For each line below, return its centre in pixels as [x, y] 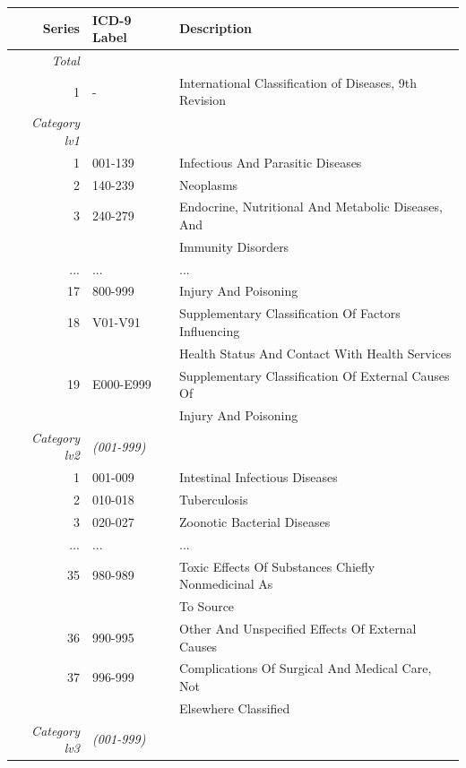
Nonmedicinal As [226, 584]
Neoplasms [208, 184]
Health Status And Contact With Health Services [315, 353]
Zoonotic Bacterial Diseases [255, 522]
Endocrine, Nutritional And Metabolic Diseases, [311, 207]
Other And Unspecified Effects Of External [298, 628]
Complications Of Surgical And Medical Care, [305, 668]
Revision [202, 100]
